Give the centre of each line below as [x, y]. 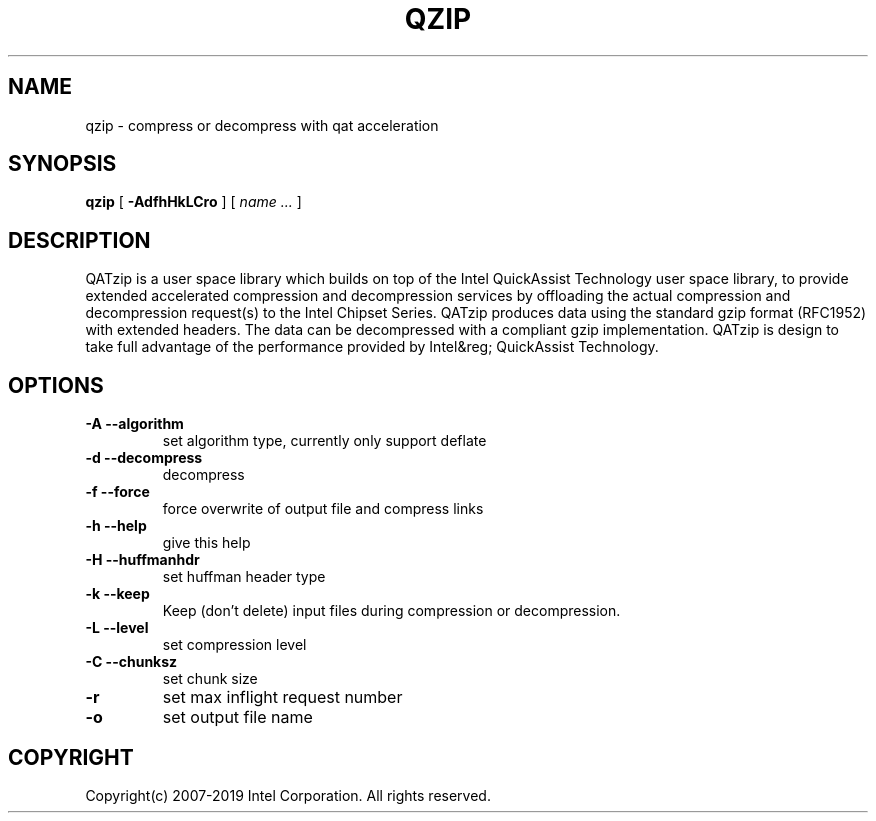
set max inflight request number [282, 697]
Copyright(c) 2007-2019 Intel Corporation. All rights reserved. [288, 795]
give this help [206, 543]
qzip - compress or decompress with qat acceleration [262, 125]
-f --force [117, 492]
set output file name [237, 717]
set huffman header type [244, 577]
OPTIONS [56, 385]
